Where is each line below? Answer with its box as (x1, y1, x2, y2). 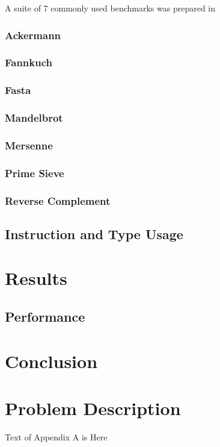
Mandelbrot (5, 110, 63, 125)
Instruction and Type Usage (5, 224, 183, 243)
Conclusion (5, 348, 98, 373)
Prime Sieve (5, 165, 64, 180)
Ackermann (5, 27, 61, 42)
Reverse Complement (5, 193, 111, 208)
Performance (5, 307, 85, 326)
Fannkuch (5, 55, 52, 70)
